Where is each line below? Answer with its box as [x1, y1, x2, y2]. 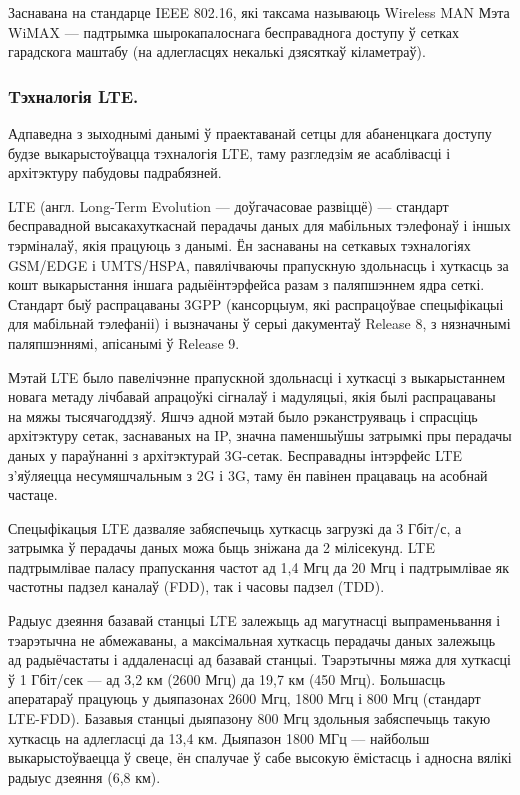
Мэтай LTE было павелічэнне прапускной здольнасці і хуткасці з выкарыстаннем [8, 366, 506, 387]
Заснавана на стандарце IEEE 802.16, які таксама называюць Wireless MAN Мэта [8, 2, 510, 22]
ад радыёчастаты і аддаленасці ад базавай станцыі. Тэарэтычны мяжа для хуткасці [8, 649, 511, 670]
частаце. [8, 484, 58, 505]
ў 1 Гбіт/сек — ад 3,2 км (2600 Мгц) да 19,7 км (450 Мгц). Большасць [8, 668, 446, 689]
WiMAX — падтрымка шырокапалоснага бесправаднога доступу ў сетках [8, 21, 460, 42]
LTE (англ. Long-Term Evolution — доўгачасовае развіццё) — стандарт [8, 195, 449, 216]
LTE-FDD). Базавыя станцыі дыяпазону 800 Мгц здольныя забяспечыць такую [8, 708, 491, 729]
